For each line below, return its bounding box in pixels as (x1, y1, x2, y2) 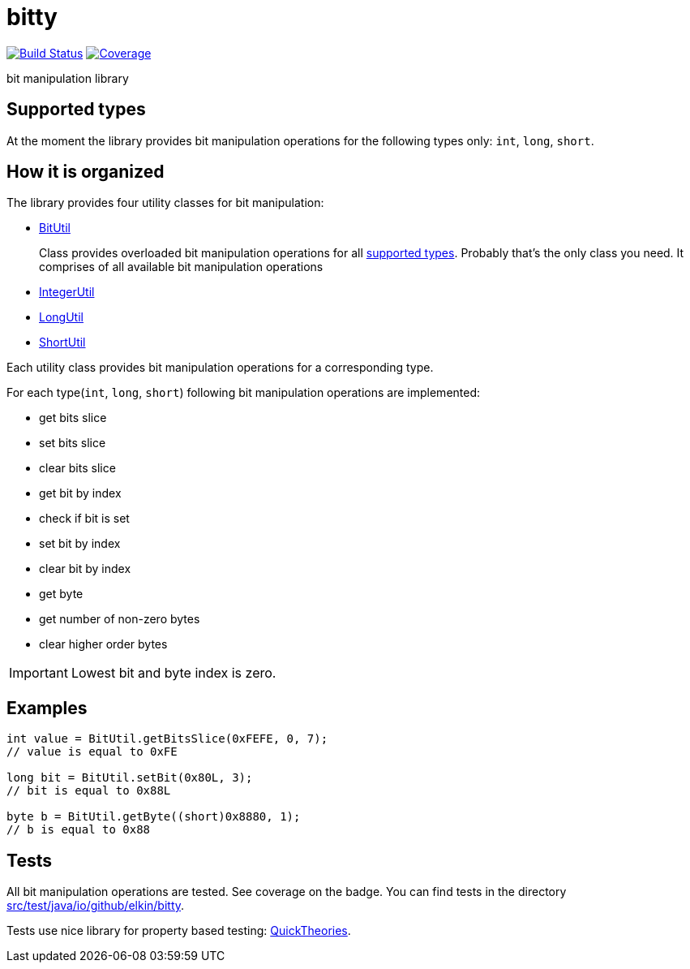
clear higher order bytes (39, 637, 168, 652)
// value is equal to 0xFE (6, 745, 178, 759)
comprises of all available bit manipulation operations (39, 260, 324, 274)
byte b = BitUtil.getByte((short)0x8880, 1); (6, 810, 301, 824)
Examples (6, 697, 88, 718)
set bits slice (39, 436, 106, 450)
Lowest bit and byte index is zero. (71, 665, 276, 682)
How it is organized (6, 161, 165, 183)
